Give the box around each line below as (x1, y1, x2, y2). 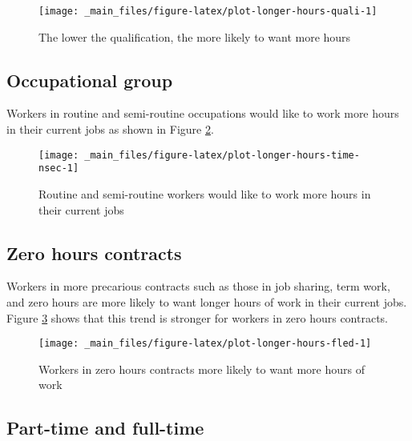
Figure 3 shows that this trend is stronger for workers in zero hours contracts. (6, 309, 389, 326)
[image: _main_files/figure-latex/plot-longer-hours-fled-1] (38, 338, 372, 350)
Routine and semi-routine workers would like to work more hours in (38, 185, 371, 202)
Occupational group (6, 67, 173, 92)
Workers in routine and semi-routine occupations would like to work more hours (6, 105, 399, 122)
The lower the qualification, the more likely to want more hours (38, 28, 351, 45)
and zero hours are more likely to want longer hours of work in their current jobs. (6, 293, 407, 310)
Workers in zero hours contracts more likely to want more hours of (38, 360, 365, 377)
